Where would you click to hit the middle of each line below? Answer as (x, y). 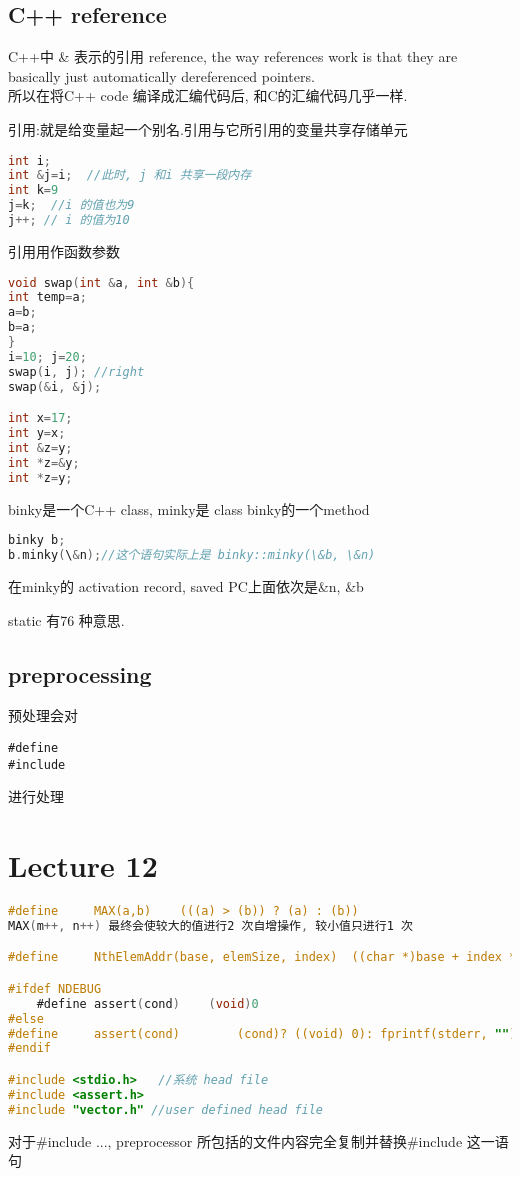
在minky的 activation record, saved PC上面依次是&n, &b (186, 585)
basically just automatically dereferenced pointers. (161, 75)
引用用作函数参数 (64, 250)
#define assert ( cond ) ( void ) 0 (147, 1003)
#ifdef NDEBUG (55, 988)
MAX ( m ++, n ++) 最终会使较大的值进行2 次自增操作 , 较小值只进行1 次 (210, 925)
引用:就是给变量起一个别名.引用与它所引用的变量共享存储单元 (208, 128)
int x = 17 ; (40, 418)
